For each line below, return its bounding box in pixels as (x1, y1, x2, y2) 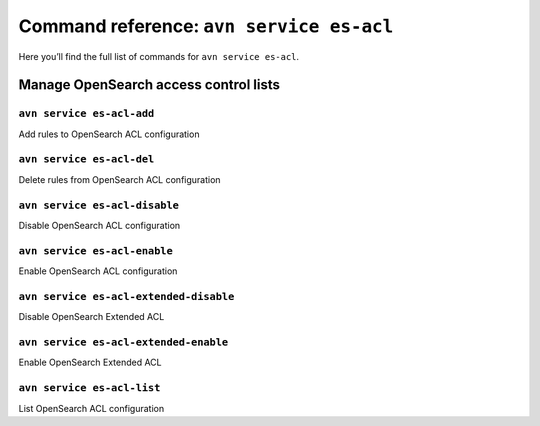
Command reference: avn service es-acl (18, 15, 394, 37)
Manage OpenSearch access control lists (18, 76, 280, 94)
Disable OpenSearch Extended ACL (18, 311, 165, 323)
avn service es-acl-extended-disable (18, 290, 235, 303)
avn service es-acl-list (18, 381, 161, 395)
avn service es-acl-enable (18, 244, 174, 257)
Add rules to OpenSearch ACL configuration (18, 128, 200, 140)
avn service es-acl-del (18, 153, 155, 166)
